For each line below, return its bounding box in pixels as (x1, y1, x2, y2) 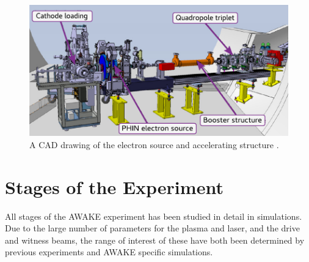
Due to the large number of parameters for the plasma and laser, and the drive (5, 222, 300, 234)
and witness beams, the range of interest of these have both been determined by (5, 233, 305, 246)
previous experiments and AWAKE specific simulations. (5, 245, 213, 258)
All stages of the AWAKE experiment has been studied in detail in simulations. (5, 209, 302, 222)
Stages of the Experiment (5, 174, 224, 199)
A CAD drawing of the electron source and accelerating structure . (29, 138, 279, 151)
